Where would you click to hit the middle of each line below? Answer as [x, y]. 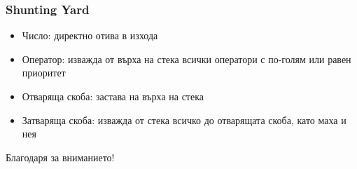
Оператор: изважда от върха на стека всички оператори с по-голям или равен [187, 59]
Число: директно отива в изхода [90, 35]
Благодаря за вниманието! [60, 157]
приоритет [44, 73]
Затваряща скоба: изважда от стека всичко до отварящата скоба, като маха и [184, 120]
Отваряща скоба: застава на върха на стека [113, 96]
